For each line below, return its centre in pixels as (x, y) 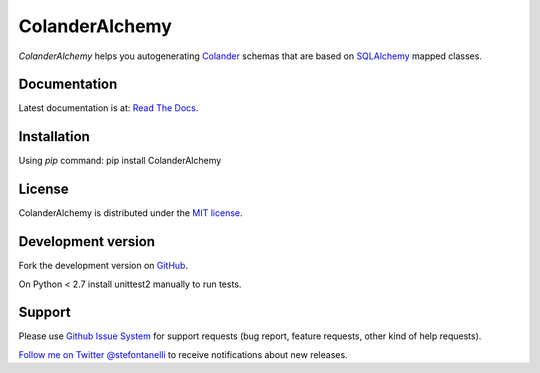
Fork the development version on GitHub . (103, 266)
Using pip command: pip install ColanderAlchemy (120, 161)
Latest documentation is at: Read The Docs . (108, 108)
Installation (54, 136)
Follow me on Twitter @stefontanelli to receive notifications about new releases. (183, 354)
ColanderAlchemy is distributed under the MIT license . (131, 213)
